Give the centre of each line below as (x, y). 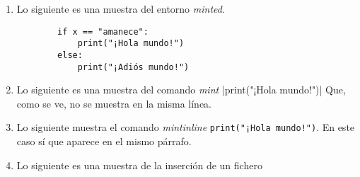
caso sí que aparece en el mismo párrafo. (104, 141)
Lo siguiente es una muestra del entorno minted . (121, 8)
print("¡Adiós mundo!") (133, 67)
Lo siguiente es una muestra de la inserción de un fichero (139, 165)
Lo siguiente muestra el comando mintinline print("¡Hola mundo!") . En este (186, 127)
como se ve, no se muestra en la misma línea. (114, 103)
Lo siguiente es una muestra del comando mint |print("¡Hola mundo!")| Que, (181, 90)
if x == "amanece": (103, 32)
